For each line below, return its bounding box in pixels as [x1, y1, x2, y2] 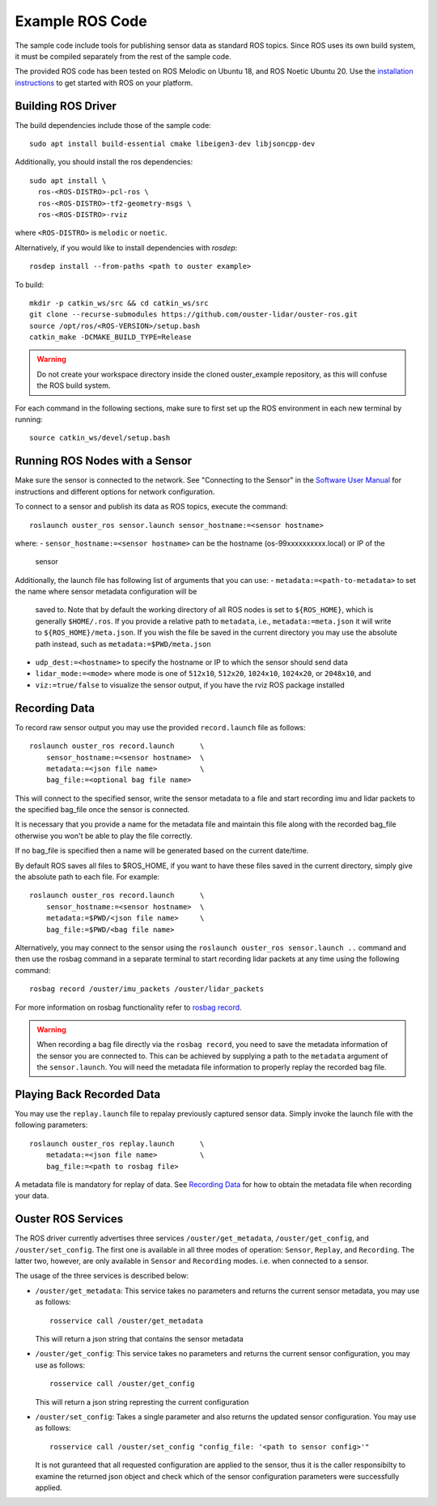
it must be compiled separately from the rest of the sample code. [15, 51, 231, 61]
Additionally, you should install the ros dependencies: [15, 157, 193, 167]
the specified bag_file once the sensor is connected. [15, 805, 190, 815]
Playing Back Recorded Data [15, 1087, 161, 1101]
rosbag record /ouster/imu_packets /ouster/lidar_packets [29, 985, 265, 993]
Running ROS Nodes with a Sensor [15, 454, 193, 468]
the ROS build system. [36, 381, 111, 390]
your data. [15, 1191, 49, 1201]
